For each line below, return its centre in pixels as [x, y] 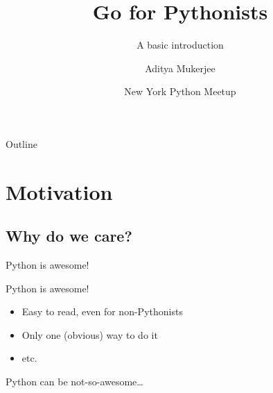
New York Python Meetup [180, 91]
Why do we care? [69, 236]
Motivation [59, 191]
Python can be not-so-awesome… [74, 382]
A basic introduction [180, 45]
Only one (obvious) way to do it [90, 334]
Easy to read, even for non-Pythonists [102, 311]
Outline [21, 143]
